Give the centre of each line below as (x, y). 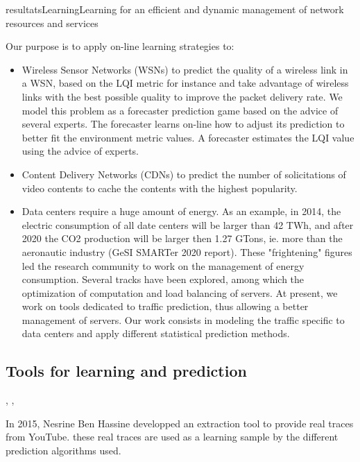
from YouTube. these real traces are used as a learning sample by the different (172, 437)
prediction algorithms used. (63, 451)
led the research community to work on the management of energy (163, 265)
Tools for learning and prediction (126, 371)
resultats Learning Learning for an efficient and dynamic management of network (175, 9)
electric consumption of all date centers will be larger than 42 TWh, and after (188, 224)
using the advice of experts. (80, 151)
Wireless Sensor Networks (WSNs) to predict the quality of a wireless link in (185, 69)
